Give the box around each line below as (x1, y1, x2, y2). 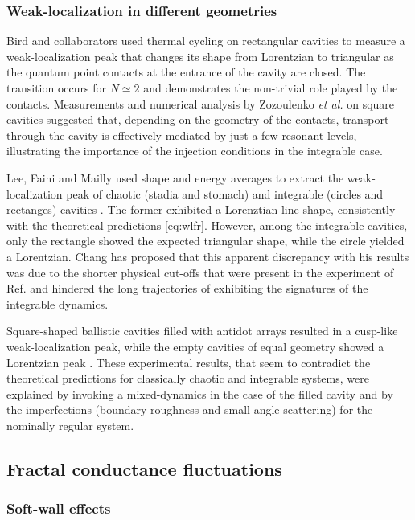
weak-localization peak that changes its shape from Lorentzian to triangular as (6, 47, 394, 64)
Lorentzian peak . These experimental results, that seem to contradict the (6, 354, 371, 371)
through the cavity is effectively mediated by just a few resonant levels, (6, 126, 357, 143)
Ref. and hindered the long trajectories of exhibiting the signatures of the (6, 280, 368, 297)
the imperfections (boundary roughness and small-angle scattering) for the (6, 401, 373, 418)
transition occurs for (6, 80, 106, 96)
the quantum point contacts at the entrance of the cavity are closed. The (6, 63, 366, 80)
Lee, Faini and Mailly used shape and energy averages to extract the (6, 169, 344, 186)
